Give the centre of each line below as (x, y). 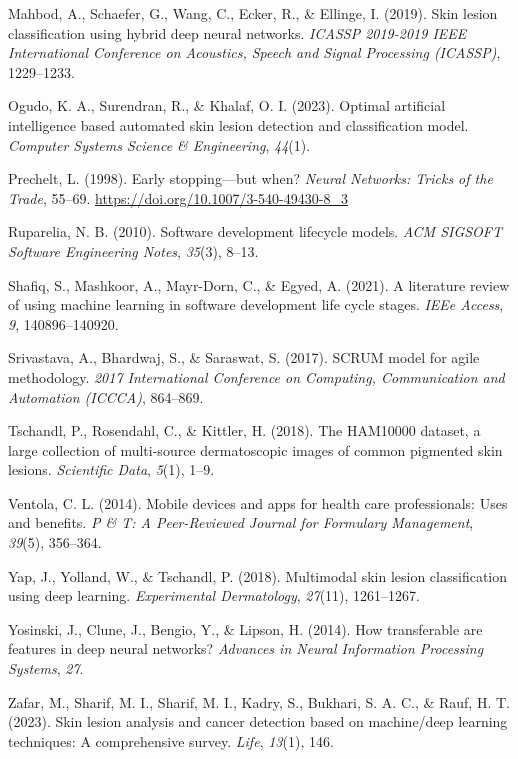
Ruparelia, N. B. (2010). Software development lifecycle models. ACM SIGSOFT (255, 231)
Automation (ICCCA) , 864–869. (106, 396)
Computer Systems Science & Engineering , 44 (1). (159, 144)
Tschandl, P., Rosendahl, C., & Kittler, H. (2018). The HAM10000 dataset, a (244, 430)
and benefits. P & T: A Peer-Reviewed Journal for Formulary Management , (241, 522)
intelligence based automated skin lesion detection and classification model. (238, 124)
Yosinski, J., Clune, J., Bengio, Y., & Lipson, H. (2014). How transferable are (245, 628)
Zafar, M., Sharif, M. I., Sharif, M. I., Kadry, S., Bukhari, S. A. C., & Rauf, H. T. (259, 701)
